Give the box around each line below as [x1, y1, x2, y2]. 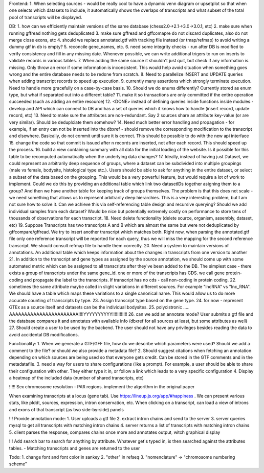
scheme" [9, 461, 27, 467]
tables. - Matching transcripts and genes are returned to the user [9, 445, 140, 451]
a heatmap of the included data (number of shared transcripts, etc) [9, 375, 144, 381]
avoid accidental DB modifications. [9, 331, 79, 337]
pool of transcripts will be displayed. [9, 14, 83, 20]
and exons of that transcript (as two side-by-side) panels [9, 406, 124, 412]
